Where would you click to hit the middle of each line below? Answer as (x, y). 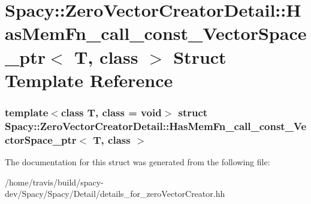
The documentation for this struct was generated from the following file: (138, 162)
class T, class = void (111, 112)
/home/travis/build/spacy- (54, 182)
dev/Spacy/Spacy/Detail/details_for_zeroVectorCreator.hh (115, 194)
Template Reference (89, 80)
